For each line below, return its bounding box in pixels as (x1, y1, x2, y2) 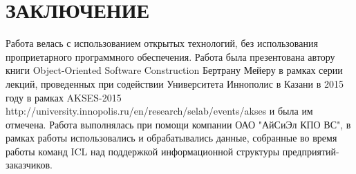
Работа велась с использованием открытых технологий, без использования (6, 36, 318, 50)
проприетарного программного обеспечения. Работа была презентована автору (6, 49, 335, 64)
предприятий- (282, 144, 339, 158)
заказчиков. (6, 157, 53, 172)
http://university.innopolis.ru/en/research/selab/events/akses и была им (6, 104, 313, 118)
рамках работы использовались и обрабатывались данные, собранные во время (6, 130, 337, 145)
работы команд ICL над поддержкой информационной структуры (6, 144, 280, 158)
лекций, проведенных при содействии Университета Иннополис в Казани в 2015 (6, 76, 344, 90)
